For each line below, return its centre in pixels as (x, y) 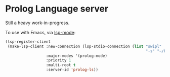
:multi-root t (61, 65)
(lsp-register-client (28, 42)
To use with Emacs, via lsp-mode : (40, 32)
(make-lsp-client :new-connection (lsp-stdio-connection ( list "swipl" (84, 46)
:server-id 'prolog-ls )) (72, 70)
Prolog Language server (57, 9)
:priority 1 (58, 60)
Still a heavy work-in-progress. (37, 23)
